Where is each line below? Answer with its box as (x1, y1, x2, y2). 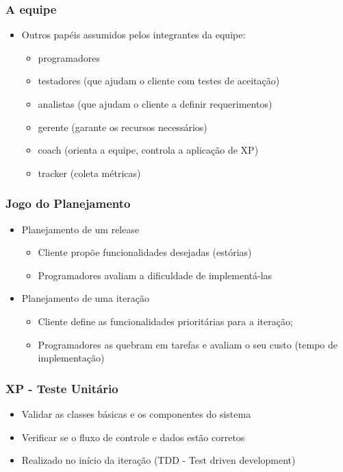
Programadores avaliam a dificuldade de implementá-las (38, 268, 272, 282)
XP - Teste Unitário (5, 379, 118, 397)
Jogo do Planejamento (5, 195, 131, 212)
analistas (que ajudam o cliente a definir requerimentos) (38, 97, 272, 110)
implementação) (38, 351, 105, 365)
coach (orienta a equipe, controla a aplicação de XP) (38, 143, 259, 157)
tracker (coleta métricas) (38, 165, 141, 180)
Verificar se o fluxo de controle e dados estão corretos (21, 429, 245, 444)
